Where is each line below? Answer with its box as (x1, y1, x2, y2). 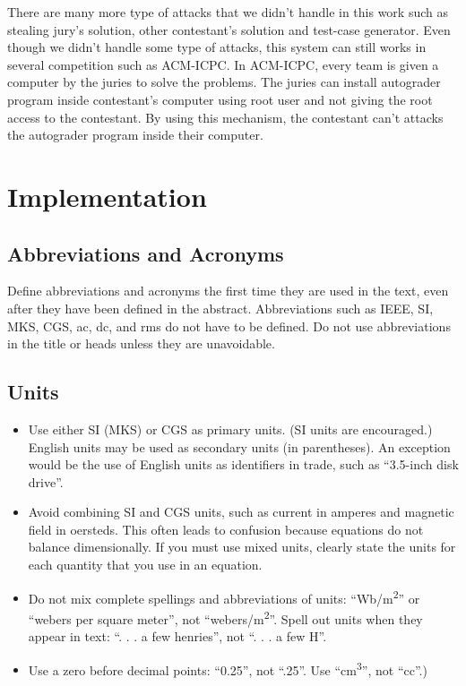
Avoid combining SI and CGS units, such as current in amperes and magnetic (28, 502, 454, 521)
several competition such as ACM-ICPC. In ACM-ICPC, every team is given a (7, 55, 439, 73)
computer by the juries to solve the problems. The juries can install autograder (7, 73, 441, 91)
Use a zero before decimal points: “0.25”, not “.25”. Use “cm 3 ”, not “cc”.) (28, 657, 427, 679)
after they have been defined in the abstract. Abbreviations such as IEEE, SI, (7, 298, 434, 317)
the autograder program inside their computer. (7, 125, 263, 144)
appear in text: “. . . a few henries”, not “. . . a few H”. (28, 627, 327, 646)
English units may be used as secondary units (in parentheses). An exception (28, 437, 451, 456)
